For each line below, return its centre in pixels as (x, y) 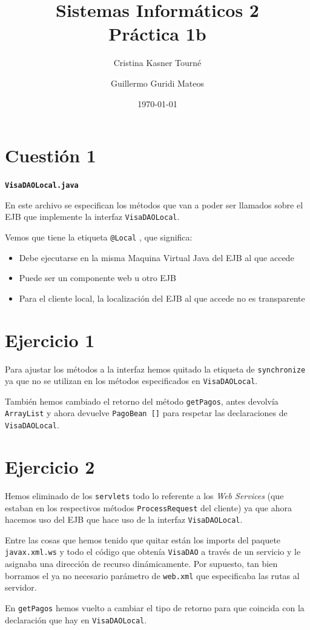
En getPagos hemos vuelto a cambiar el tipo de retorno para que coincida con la (155, 607)
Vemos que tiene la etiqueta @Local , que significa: (99, 237)
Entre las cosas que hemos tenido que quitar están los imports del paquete (143, 539)
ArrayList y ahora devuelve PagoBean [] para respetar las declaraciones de (146, 413)
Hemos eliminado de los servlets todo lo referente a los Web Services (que (144, 495)
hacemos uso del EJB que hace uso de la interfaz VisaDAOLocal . (124, 519)
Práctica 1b (157, 34)
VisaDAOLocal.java (42, 186)
